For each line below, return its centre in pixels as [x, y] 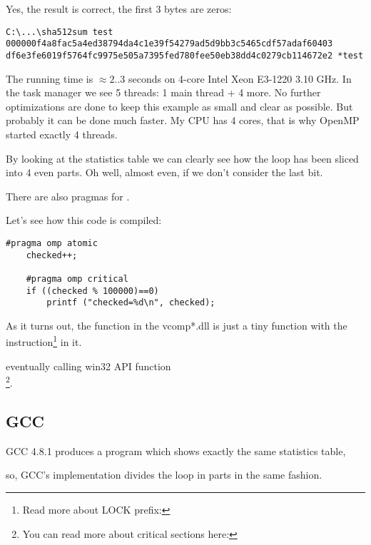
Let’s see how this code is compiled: [84, 220]
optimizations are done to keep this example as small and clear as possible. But [179, 106]
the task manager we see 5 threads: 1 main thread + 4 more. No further [163, 92]
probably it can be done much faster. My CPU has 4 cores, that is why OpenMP [183, 120]
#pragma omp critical [77, 279]
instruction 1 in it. [44, 341]
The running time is [50, 78]
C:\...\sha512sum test [60, 32]
